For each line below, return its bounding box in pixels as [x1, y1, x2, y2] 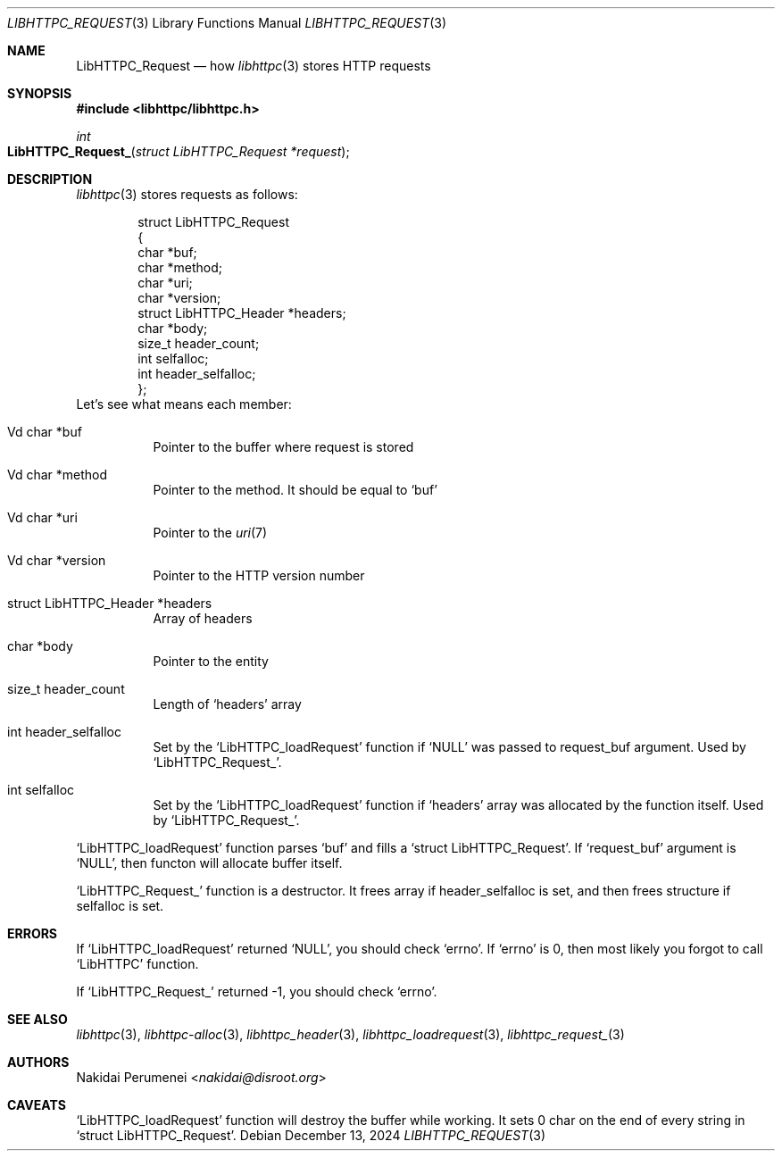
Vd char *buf [7, 424, 82, 439]
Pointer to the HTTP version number [153, 568, 365, 583]
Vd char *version [7, 553, 106, 568]
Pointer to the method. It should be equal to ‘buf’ [153, 482, 437, 497]
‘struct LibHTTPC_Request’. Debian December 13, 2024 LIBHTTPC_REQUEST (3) [76, 1128, 546, 1143]
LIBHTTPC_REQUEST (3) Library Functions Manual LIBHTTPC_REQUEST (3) [7, 15, 446, 30]
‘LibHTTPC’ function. [76, 956, 199, 971]
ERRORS [7, 926, 58, 941]
